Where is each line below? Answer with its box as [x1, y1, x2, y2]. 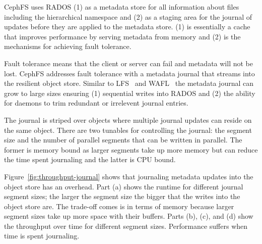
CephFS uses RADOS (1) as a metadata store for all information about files [4, 2, 239, 12]
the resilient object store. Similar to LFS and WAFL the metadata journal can [4, 78, 254, 88]
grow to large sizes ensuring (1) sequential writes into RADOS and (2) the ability [4, 87, 255, 98]
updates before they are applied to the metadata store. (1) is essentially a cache [4, 21, 250, 32]
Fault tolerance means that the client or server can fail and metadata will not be [4, 58, 253, 68]
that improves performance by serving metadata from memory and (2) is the [4, 31, 241, 41]
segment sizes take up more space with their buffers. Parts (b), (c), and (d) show [4, 211, 253, 221]
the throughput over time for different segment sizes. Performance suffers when [4, 220, 248, 231]
